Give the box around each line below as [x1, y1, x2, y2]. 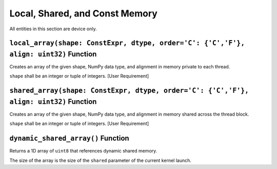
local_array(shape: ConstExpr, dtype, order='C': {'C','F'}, [9, 39, 245, 47]
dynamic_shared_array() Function [9, 134, 129, 143]
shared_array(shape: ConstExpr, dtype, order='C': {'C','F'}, [9, 86, 249, 95]
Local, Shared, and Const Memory [9, 8, 157, 19]
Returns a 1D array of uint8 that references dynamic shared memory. [9, 148, 157, 154]
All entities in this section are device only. [9, 26, 97, 32]
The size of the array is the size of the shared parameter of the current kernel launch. [9, 157, 192, 163]
